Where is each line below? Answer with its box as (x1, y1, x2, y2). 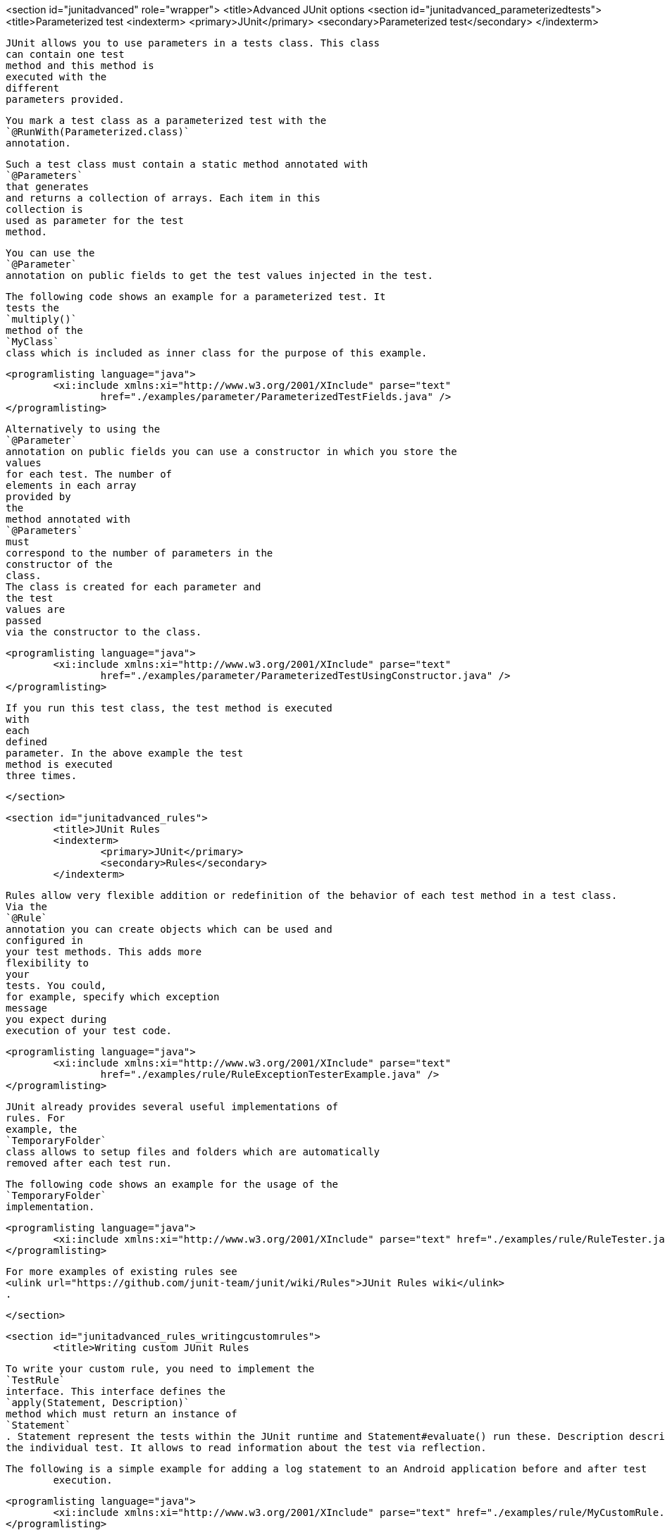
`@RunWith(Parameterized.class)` (6, 126, 190, 137)
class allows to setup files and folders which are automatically (6, 1146, 380, 1157)
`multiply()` (6, 313, 77, 325)
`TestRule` (6, 1374, 66, 1386)
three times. (6, 770, 77, 781)
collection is (6, 204, 83, 215)
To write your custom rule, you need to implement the (6, 1363, 315, 1374)
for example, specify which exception (6, 991, 220, 1002)
